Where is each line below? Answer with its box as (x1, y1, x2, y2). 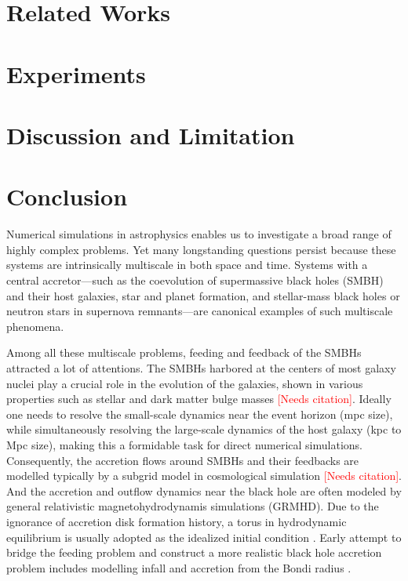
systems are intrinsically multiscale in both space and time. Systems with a (6, 256, 368, 273)
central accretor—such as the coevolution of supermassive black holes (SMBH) (6, 272, 384, 289)
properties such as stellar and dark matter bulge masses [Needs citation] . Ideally (6, 390, 392, 407)
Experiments (6, 57, 146, 89)
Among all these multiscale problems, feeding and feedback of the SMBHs (6, 344, 362, 361)
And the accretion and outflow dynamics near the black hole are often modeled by (6, 482, 402, 499)
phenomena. (6, 318, 64, 334)
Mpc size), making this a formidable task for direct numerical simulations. (6, 436, 362, 452)
